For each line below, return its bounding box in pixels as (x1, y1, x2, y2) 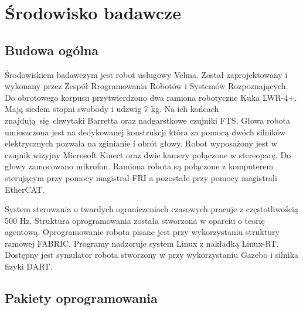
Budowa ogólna (5, 40, 99, 59)
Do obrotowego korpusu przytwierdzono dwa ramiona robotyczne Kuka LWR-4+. (5, 91, 297, 103)
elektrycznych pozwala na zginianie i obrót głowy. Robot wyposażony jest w (5, 137, 277, 149)
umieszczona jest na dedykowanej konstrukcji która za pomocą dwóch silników (5, 125, 286, 138)
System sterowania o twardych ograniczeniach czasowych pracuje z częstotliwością (5, 203, 298, 215)
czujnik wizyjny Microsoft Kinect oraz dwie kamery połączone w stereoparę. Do (5, 148, 291, 161)
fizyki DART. (5, 260, 53, 272)
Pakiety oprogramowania (5, 289, 158, 307)
